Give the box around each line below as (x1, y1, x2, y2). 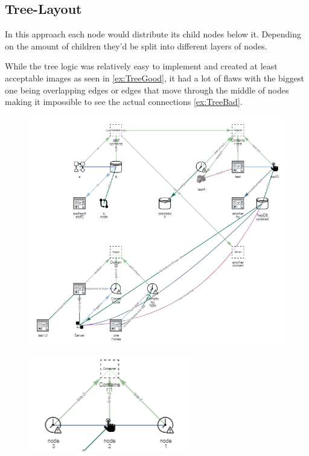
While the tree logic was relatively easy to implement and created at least (5, 60, 278, 72)
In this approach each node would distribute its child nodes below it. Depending (5, 28, 302, 40)
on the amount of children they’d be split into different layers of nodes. (5, 39, 267, 52)
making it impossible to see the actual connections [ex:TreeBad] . (5, 95, 243, 108)
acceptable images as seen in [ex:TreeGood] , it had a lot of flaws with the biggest (5, 71, 304, 84)
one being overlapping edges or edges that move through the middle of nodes (5, 83, 289, 96)
